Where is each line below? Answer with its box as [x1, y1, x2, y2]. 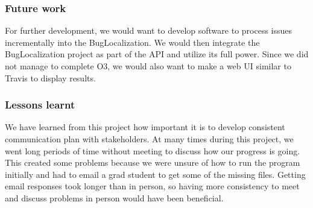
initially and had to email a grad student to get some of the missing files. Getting [5, 168, 306, 180]
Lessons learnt [5, 97, 75, 112]
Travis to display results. [5, 71, 96, 84]
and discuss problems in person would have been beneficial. [5, 191, 224, 204]
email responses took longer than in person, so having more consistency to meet [5, 180, 300, 192]
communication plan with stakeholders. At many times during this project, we [5, 133, 294, 145]
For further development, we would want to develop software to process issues [5, 24, 292, 37]
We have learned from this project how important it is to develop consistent [5, 121, 285, 133]
